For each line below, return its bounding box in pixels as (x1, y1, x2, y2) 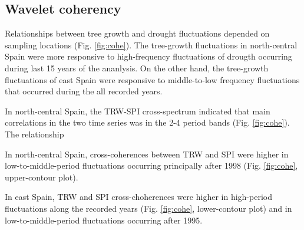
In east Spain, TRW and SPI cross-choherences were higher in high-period (5, 190, 272, 203)
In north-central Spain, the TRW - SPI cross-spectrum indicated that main (5, 104, 270, 117)
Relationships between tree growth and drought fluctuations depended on (5, 27, 270, 40)
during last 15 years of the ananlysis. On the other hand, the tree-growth (5, 61, 269, 74)
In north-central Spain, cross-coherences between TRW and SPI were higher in (5, 147, 289, 160)
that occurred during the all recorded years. (5, 85, 163, 97)
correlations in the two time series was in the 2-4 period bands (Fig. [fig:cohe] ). (5, 116, 290, 129)
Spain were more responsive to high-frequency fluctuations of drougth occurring (5, 50, 292, 63)
